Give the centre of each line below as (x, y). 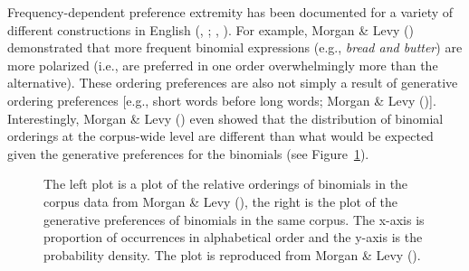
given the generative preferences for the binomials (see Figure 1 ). (188, 153)
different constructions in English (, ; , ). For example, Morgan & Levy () (211, 29)
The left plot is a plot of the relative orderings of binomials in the (226, 184)
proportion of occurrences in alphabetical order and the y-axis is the (233, 237)
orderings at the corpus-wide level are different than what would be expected (220, 136)
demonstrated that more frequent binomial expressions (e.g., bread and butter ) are (235, 47)
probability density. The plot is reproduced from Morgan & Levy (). (232, 254)
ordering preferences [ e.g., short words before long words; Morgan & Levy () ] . (222, 100)
